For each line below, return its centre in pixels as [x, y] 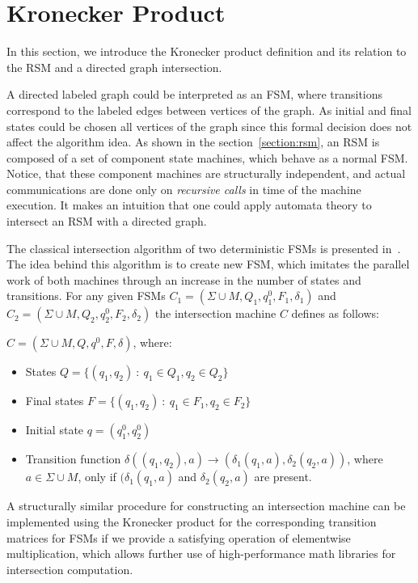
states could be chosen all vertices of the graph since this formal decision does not [209, 126]
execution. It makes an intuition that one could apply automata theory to [189, 205]
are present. [283, 477]
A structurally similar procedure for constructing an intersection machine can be [206, 506]
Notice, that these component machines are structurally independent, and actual [206, 173]
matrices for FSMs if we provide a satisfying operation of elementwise [179, 537]
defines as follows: [335, 313]
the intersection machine [215, 313]
